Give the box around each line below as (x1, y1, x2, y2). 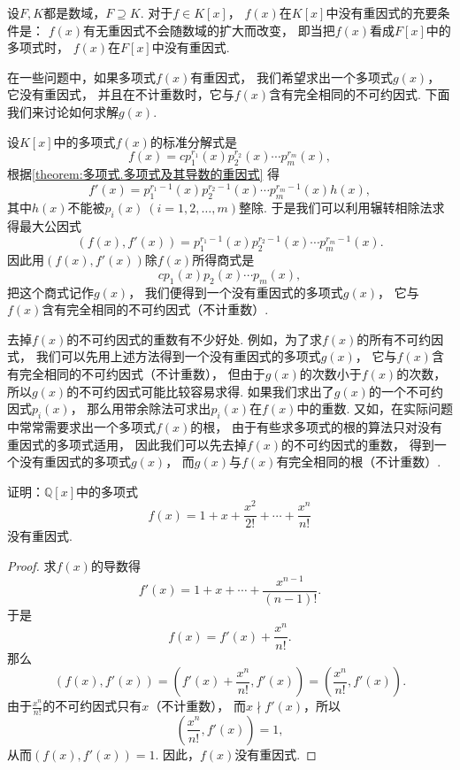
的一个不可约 (368, 381, 443, 400)
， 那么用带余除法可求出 (70, 399, 211, 418)
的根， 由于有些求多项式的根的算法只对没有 (190, 417, 443, 435)
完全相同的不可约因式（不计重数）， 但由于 (19, 364, 265, 382)
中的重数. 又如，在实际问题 (296, 399, 453, 418)
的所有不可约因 (356, 329, 444, 348)
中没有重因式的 (326, 4, 413, 21)
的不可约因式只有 (42, 697, 142, 715)
